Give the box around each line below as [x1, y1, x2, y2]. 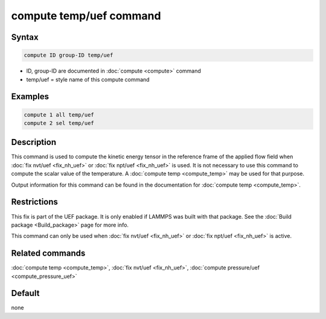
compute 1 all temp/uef [24, 111, 95, 118]
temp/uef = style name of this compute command [26, 76, 150, 83]
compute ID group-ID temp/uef [24, 52, 113, 59]
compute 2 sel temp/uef [24, 120, 95, 126]
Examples [11, 91, 50, 102]
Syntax [11, 32, 39, 42]
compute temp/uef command [11, 9, 161, 22]
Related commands [11, 248, 86, 259]
